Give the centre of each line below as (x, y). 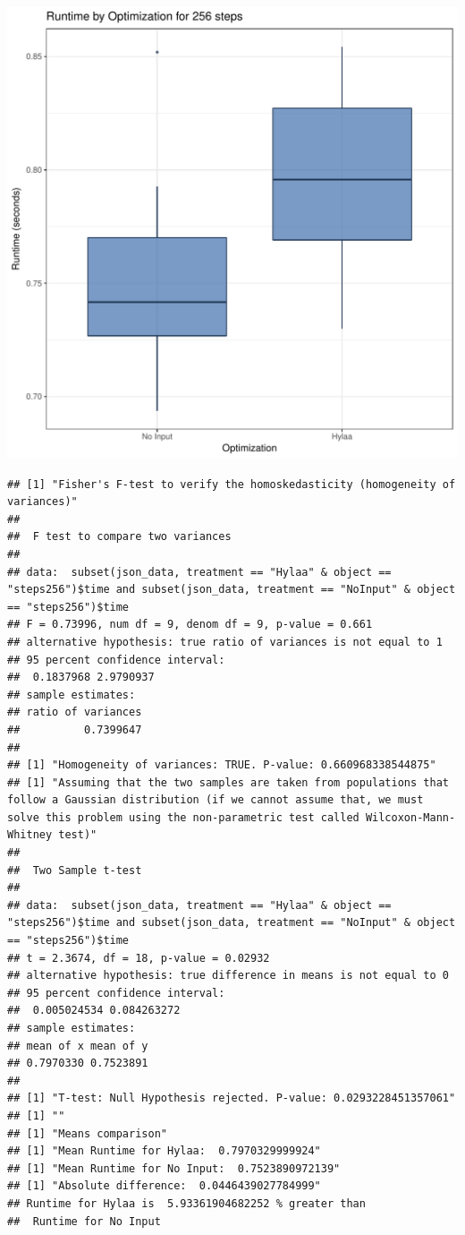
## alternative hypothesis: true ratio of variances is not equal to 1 (225, 642)
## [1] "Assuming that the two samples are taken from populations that (228, 782)
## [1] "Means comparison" (87, 1133)
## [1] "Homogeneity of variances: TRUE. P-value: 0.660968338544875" (222, 765)
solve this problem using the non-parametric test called (183, 817)
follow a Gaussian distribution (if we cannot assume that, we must (216, 800)
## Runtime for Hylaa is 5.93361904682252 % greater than (186, 1203)
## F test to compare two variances (119, 537)
